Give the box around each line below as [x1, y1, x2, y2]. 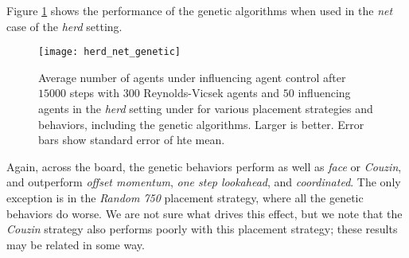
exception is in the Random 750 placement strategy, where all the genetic [6, 190, 364, 205]
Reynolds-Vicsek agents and [143, 84, 280, 101]
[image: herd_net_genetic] [38, 46, 181, 58]
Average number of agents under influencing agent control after [38, 68, 346, 85]
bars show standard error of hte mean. [38, 131, 225, 148]
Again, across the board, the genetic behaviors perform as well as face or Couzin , [6, 158, 402, 174]
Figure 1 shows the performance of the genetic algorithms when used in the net [6, 2, 393, 18]
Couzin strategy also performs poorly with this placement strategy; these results [6, 221, 398, 237]
